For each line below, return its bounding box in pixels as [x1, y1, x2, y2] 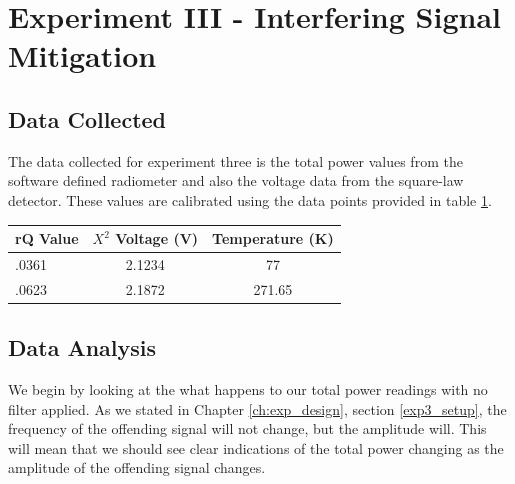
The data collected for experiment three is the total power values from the [8, 150, 463, 171]
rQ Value [15, 228, 79, 249]
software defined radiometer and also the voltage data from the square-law [8, 170, 464, 191]
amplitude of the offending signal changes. [8, 457, 266, 478]
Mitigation [8, 35, 157, 76]
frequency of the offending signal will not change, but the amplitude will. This [8, 418, 487, 439]
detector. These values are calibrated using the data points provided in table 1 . [8, 189, 492, 210]
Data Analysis [8, 332, 157, 363]
